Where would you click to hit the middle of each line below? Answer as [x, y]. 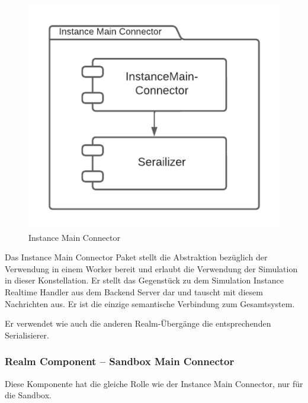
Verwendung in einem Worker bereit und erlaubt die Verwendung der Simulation [151, 268]
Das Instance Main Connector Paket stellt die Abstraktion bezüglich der [136, 257]
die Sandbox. [28, 395]
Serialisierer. [27, 335]
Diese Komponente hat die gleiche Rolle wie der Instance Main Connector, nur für [154, 383]
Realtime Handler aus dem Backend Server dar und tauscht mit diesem [134, 292]
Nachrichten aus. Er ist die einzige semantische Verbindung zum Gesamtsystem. [150, 303]
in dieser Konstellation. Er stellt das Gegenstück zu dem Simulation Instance [144, 280]
